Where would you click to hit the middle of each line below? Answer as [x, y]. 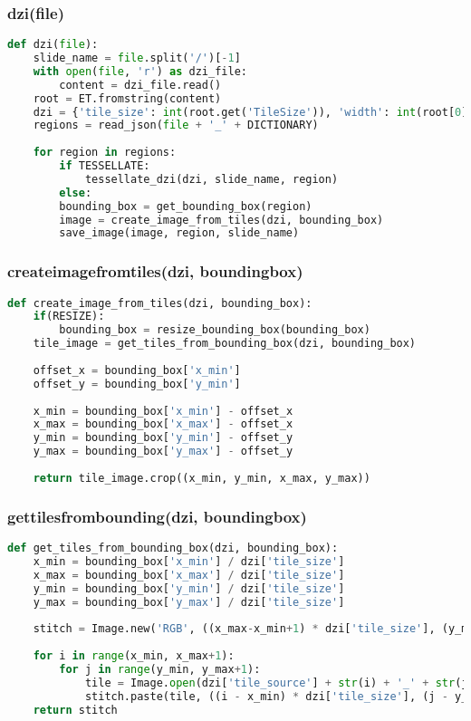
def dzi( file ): [53, 45]
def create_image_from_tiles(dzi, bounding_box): [160, 303]
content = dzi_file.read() [140, 85]
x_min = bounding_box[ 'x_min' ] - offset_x [163, 411]
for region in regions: [105, 153]
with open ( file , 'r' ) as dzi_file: [140, 71]
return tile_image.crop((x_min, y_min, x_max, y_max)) [202, 478]
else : [76, 192]
